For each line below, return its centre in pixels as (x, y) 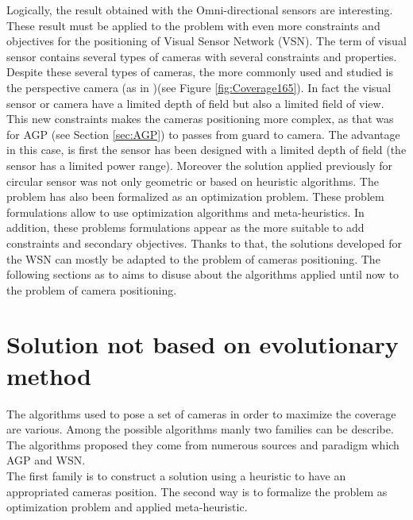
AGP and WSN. (46, 460)
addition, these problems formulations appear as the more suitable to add (185, 227)
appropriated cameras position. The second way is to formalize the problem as (197, 491)
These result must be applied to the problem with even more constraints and (193, 25)
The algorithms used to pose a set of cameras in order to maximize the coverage (201, 413)
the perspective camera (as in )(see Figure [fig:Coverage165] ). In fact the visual (199, 87)
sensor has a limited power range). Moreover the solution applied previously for (200, 165)
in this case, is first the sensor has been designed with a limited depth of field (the (206, 150)
